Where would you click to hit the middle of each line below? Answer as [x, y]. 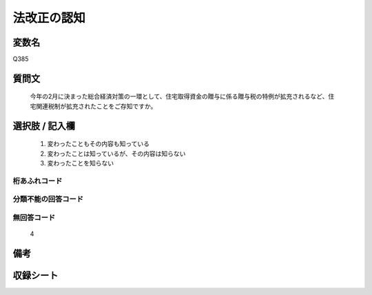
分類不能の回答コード [48, 199]
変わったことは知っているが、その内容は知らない [116, 153]
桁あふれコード [38, 181]
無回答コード [34, 217]
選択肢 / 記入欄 [44, 126]
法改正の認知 [49, 18]
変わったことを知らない [80, 163]
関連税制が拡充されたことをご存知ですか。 [96, 106]
